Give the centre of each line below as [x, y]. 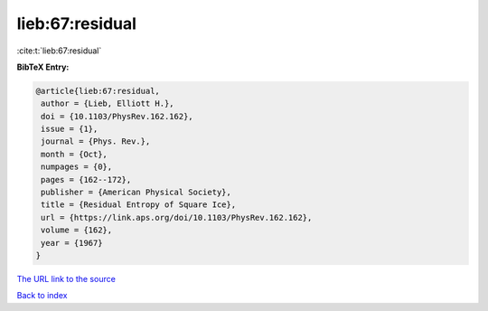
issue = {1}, [70, 129]
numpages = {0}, [77, 167]
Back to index [42, 296]
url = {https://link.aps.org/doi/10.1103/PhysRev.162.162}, [177, 217]
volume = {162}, [77, 230]
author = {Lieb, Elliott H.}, [108, 104]
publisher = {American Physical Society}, [136, 193]
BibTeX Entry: [43, 67]
